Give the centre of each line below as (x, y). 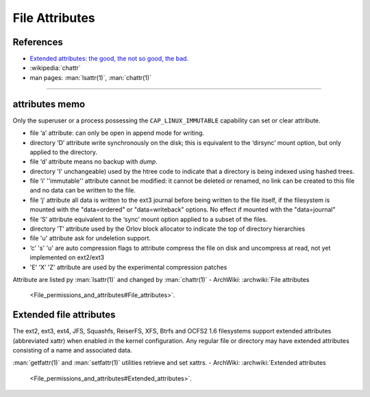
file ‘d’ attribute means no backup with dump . (94, 162)
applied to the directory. (63, 152)
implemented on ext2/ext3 (67, 257)
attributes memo (49, 104)
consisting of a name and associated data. (73, 350)
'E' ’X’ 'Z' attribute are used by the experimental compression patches (128, 267)
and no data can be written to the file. (83, 190)
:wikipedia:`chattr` (56, 68)
